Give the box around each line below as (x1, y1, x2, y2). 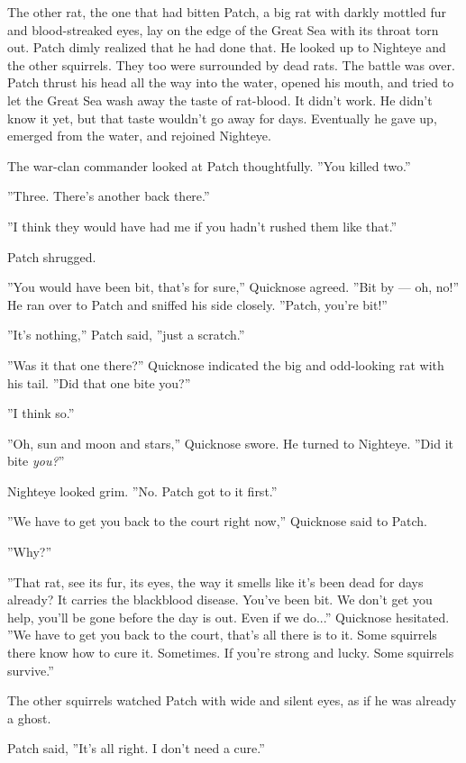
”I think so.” (7, 404, 75, 422)
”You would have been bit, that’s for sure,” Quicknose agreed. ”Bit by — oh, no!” (7, 277, 460, 296)
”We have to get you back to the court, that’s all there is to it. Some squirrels (7, 625, 437, 644)
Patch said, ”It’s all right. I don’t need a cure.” (7, 739, 265, 758)
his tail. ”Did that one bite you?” (7, 373, 191, 392)
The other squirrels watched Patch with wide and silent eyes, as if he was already (7, 691, 457, 710)
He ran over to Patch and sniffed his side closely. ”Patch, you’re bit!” (7, 295, 388, 313)
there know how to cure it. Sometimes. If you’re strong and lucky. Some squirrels (7, 643, 454, 662)
